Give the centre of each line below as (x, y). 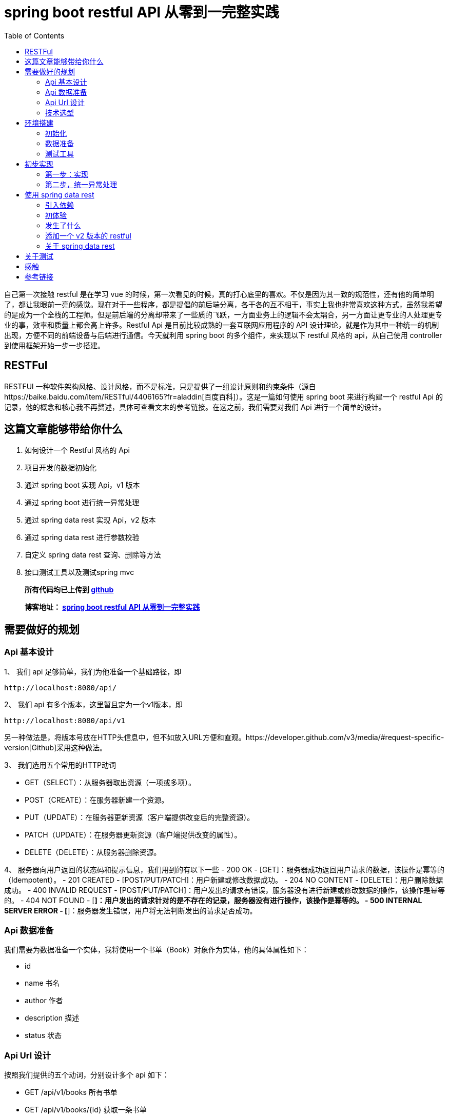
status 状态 (43, 1035)
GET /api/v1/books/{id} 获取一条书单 (86, 1110)
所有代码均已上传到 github (69, 590)
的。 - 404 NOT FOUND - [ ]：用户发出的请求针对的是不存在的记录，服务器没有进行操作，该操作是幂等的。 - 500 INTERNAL (213, 900)
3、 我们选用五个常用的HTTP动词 (60, 765)
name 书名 (42, 983)
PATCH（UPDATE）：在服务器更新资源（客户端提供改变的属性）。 (133, 834)
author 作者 (44, 1001)
